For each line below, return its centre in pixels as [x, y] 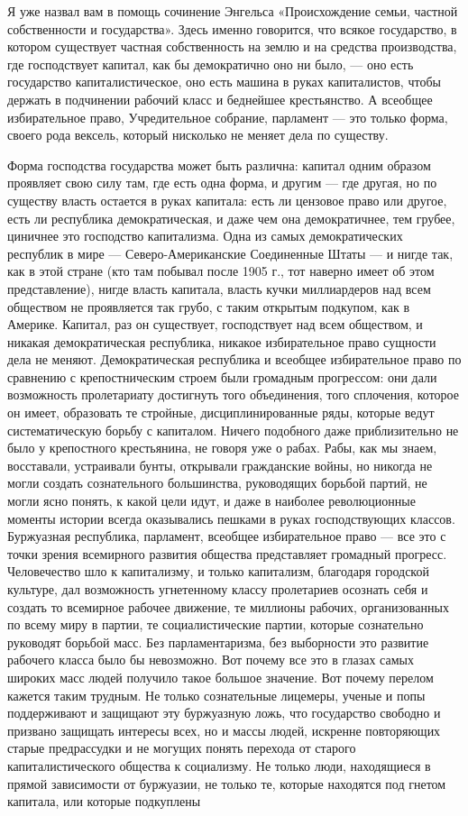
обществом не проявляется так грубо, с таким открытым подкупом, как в [209, 306]
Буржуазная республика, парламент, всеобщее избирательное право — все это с [227, 536]
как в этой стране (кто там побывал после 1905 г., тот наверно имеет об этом [221, 271]
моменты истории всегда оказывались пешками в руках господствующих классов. [231, 518]
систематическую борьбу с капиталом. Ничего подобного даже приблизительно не [233, 430]
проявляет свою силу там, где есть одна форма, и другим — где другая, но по [222, 183]
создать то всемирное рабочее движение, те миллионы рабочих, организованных [228, 606]
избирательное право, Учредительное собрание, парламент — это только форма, [228, 117]
